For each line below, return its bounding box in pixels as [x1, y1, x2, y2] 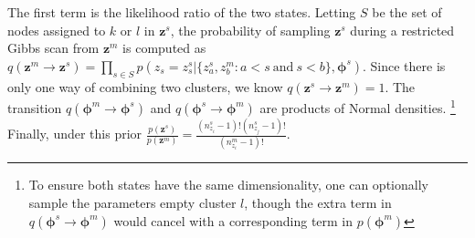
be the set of [372, 3, 442, 21]
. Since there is [363, 56, 446, 75]
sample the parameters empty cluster [28, 193, 237, 212]
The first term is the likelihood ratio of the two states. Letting [7, 3, 356, 21]
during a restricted [350, 20, 455, 39]
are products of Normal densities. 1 [259, 96, 456, 117]
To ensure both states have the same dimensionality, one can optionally [28, 175, 428, 194]
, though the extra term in [244, 193, 392, 212]
